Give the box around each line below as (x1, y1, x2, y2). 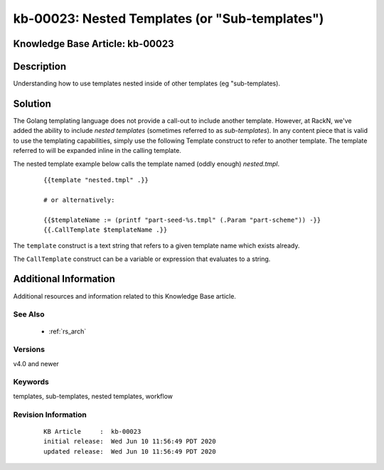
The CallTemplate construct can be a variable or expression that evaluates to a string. (13, 255, 271, 263)
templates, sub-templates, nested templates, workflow (13, 392, 174, 400)
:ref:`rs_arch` (48, 327, 87, 336)
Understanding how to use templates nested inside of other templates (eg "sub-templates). (13, 79, 281, 88)
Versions (13, 345, 46, 355)
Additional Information (13, 273, 115, 285)
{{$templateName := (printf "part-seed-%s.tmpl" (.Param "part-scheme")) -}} (43, 215, 321, 224)
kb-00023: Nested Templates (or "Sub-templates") (13, 11, 324, 26)
